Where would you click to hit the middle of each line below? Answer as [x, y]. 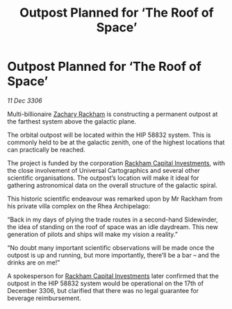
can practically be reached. [46, 149]
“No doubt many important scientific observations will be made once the [111, 247]
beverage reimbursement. [44, 298]
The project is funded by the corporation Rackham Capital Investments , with [116, 163]
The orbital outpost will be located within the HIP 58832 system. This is [109, 135]
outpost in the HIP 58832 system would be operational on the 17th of [106, 283]
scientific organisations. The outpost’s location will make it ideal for [103, 178]
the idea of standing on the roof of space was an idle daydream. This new [113, 226]
